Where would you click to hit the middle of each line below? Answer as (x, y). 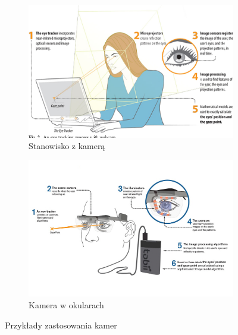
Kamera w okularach (66, 304)
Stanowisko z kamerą (67, 146)
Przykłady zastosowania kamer (61, 325)
